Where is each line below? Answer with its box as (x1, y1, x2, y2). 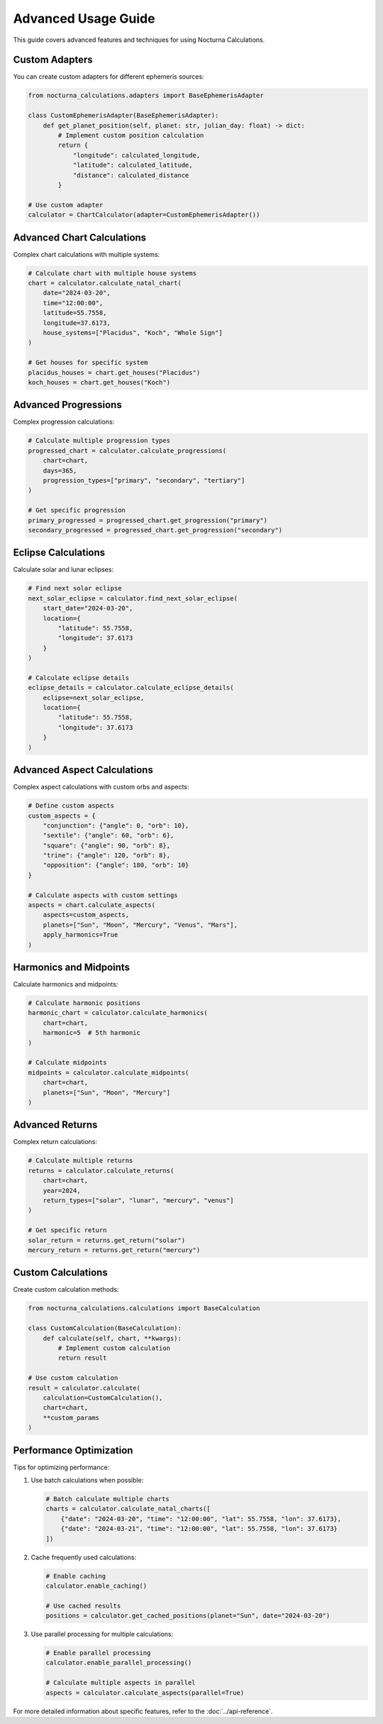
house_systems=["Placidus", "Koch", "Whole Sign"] (43, 329, 223, 336)
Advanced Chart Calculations (13, 231, 147, 243)
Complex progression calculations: (13, 417, 115, 426)
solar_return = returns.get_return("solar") (28, 1236, 186, 1244)
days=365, (43, 466, 77, 475)
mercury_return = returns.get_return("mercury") (28, 1246, 201, 1254)
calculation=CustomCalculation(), (43, 1393, 163, 1402)
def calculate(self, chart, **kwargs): (43, 1334, 182, 1342)
